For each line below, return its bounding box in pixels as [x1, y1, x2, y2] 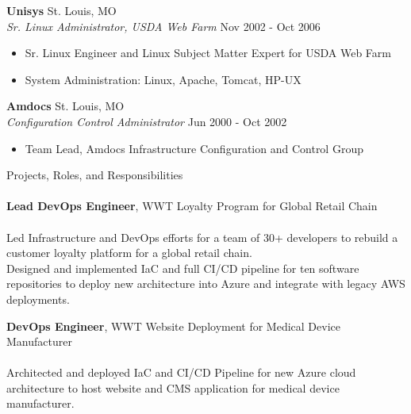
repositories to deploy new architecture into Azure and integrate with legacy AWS [6, 275, 405, 292]
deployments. [6, 290, 70, 307]
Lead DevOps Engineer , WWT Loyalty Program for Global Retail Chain [6, 197, 378, 214]
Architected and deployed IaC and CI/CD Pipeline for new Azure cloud [6, 364, 356, 381]
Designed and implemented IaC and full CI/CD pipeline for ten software [6, 259, 359, 276]
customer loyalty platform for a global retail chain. [6, 244, 252, 261]
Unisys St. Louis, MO [6, 2, 117, 18]
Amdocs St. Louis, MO [6, 98, 125, 114]
